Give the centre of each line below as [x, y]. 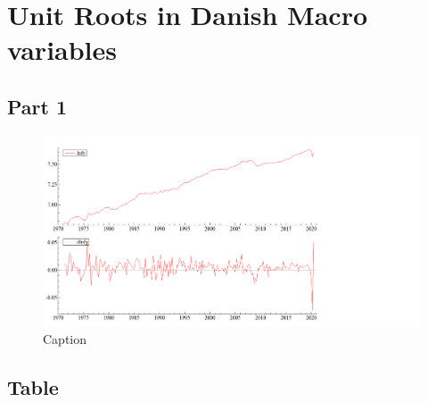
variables [62, 50]
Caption [65, 338]
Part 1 [37, 106]
